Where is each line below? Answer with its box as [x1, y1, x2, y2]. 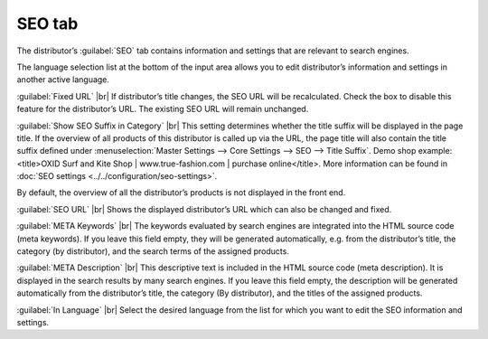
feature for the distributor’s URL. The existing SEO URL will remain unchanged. [16, 104, 309, 115]
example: [418, 146, 453, 156]
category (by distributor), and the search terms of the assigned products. [16, 246, 289, 257]
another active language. [16, 74, 110, 85]
